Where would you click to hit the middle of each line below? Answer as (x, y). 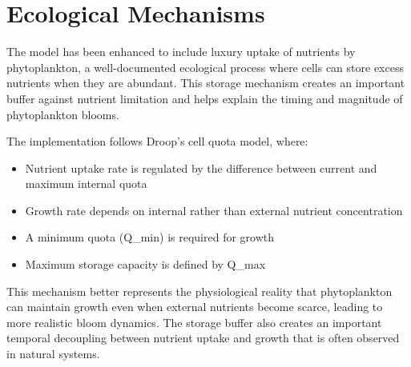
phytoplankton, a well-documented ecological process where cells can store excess (205, 67)
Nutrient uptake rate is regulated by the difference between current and (201, 168)
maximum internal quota (86, 183)
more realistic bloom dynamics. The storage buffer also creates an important (194, 322)
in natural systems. (53, 354)
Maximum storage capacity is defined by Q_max (145, 264)
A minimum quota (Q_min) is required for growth (149, 237)
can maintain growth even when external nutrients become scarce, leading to (195, 307)
